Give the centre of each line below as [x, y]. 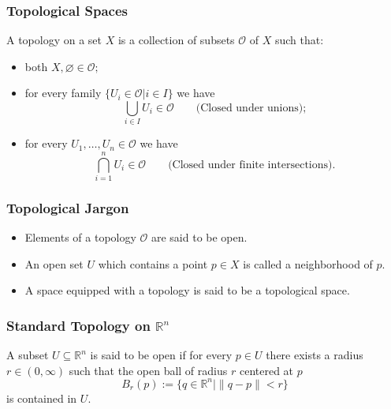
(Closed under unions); [251, 108]
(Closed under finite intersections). [252, 165]
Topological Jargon [68, 207]
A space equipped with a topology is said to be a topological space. [187, 290]
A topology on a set [54, 40]
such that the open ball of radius [148, 370]
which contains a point [153, 263]
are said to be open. [199, 237]
